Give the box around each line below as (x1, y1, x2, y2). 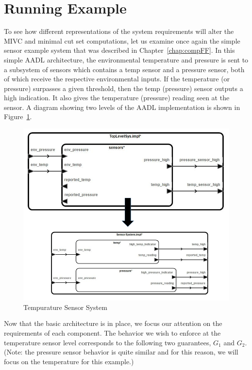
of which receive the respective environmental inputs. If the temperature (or (4, 74, 230, 84)
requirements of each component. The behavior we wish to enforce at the (4, 327, 221, 338)
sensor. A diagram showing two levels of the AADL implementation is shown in (4, 102, 240, 112)
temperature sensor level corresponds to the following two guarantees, (4, 337, 211, 347)
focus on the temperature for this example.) (4, 356, 134, 366)
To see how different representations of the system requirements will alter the (4, 26, 234, 36)
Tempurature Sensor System (23, 302, 107, 312)
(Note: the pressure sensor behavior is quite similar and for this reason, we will (4, 347, 238, 357)
